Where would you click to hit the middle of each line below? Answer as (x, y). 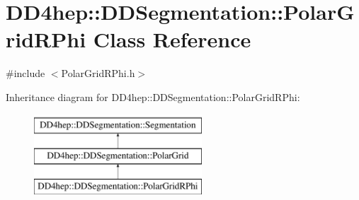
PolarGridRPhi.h (98, 73)
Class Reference (172, 39)
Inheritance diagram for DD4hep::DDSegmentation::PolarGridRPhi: (153, 96)
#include (25, 73)
